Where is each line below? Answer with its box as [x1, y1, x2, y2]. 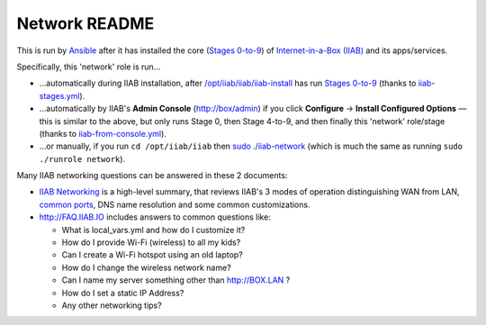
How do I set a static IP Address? [61, 287, 184, 298]
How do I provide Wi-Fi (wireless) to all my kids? [61, 237, 241, 248]
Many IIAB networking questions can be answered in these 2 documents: [16, 170, 288, 181]
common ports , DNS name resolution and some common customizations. [39, 199, 310, 210]
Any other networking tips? [61, 300, 162, 311]
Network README [16, 14, 155, 33]
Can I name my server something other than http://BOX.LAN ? [61, 275, 291, 285]
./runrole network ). [39, 153, 126, 164]
